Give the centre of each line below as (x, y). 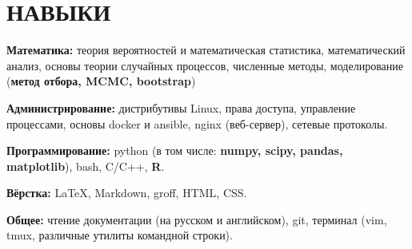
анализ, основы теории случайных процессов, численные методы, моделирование (205, 65)
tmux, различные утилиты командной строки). (120, 235)
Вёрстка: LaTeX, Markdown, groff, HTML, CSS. (127, 193)
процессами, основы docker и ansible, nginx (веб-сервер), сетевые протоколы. (197, 123)
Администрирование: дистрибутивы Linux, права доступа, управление (181, 107)
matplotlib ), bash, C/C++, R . (86, 166)
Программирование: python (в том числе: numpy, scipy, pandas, (175, 150)
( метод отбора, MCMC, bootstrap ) (101, 81)
